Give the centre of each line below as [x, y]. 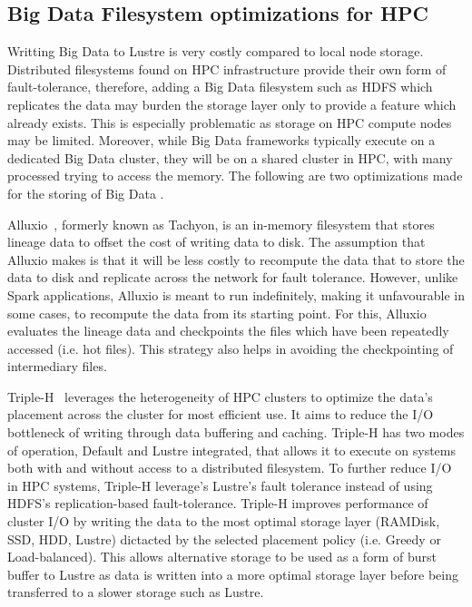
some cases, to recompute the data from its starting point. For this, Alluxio [217, 313]
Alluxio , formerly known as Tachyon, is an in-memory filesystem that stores [221, 224]
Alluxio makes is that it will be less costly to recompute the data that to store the [236, 259]
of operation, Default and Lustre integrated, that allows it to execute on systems [231, 450]
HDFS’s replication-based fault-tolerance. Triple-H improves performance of [218, 503]
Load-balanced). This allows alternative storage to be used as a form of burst [222, 557]
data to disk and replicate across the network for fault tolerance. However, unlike [233, 277]
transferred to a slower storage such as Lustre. [136, 592]
